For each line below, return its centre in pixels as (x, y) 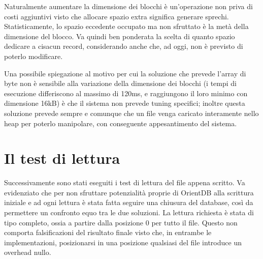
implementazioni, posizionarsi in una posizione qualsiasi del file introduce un (123, 242)
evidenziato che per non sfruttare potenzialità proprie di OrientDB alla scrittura (129, 192)
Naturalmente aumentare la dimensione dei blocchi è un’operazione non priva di (128, 6)
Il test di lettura (62, 158)
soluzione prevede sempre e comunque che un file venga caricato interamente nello (131, 113)
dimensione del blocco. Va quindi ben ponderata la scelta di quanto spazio (120, 36)
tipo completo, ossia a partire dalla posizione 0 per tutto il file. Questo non (121, 222)
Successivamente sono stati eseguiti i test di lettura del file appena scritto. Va (125, 182)
